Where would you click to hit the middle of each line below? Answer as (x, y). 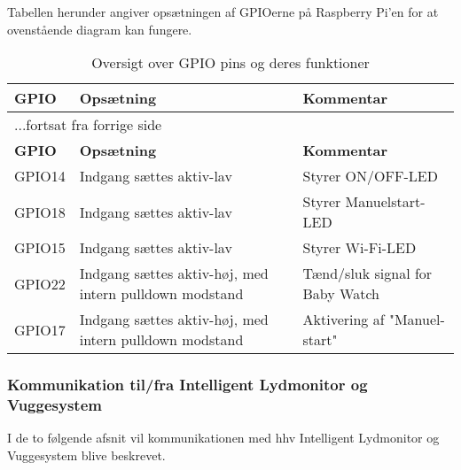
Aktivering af (344, 320)
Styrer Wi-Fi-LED (359, 248)
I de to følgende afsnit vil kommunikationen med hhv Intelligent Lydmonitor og (223, 438)
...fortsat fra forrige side (88, 125)
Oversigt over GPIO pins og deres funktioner (230, 63)
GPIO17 (40, 329)
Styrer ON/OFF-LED (370, 176)
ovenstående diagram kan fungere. (100, 29)
